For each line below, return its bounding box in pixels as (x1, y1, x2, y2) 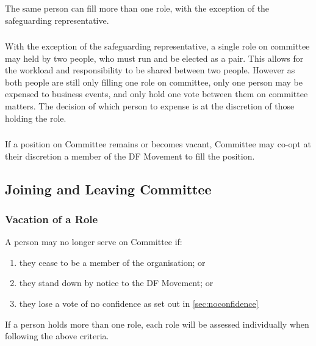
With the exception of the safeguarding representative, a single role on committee (5, 40, 310, 53)
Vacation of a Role (5, 212, 98, 226)
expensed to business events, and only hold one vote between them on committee (5, 87, 308, 100)
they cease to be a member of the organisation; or (19, 256, 206, 268)
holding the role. (5, 111, 66, 124)
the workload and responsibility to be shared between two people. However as (5, 64, 295, 76)
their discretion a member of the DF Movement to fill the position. (5, 149, 255, 162)
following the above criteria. (5, 329, 109, 342)
